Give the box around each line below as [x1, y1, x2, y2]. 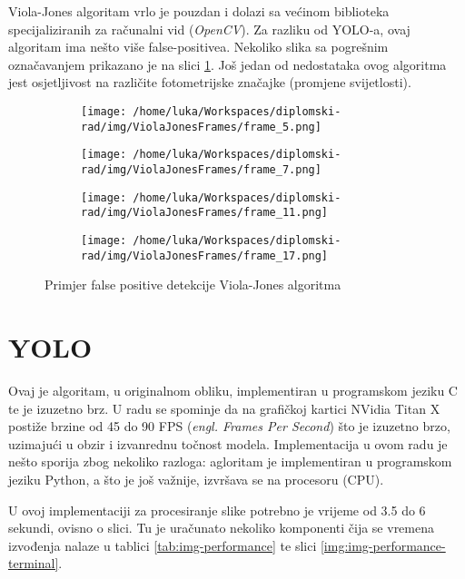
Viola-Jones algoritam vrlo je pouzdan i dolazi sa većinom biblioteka [8, 2, 390, 20]
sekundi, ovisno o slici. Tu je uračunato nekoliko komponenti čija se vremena [8, 518, 434, 537]
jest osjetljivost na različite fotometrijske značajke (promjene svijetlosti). [8, 73, 411, 92]
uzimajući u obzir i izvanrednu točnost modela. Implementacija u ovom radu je [8, 434, 448, 453]
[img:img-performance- [320, 535, 446, 554]
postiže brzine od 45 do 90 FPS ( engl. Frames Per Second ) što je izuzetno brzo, [8, 417, 450, 436]
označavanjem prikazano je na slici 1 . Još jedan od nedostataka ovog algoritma [8, 54, 447, 74]
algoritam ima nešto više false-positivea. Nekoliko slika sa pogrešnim [8, 37, 389, 56]
